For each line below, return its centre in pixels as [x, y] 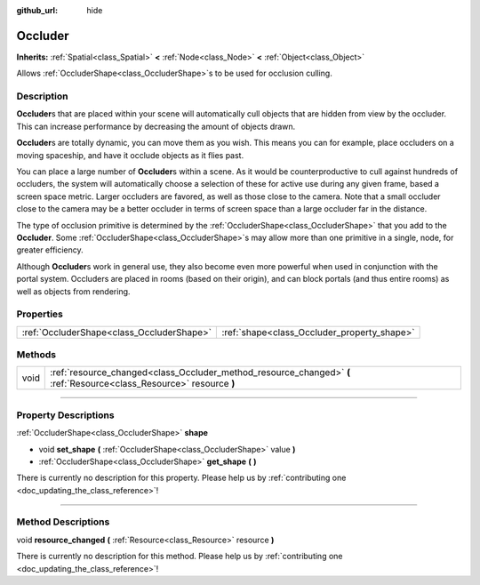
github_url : [37, 10]
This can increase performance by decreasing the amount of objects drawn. [156, 126]
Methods [36, 355]
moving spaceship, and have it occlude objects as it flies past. [130, 155]
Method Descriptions [63, 522]
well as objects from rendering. [73, 291]
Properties [40, 314]
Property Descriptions [65, 415]
